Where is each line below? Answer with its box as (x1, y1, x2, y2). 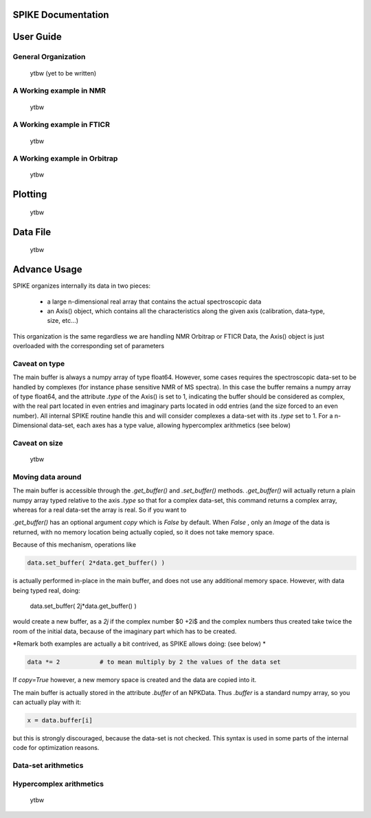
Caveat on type (12, 359, 65, 368)
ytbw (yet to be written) (30, 69, 97, 77)
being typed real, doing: (12, 586, 80, 594)
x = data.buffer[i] (27, 716, 93, 724)
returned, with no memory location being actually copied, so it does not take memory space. (12, 527, 275, 536)
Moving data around (12, 472, 82, 481)
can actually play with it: (12, 698, 82, 706)
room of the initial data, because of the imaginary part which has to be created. (12, 627, 237, 635)
